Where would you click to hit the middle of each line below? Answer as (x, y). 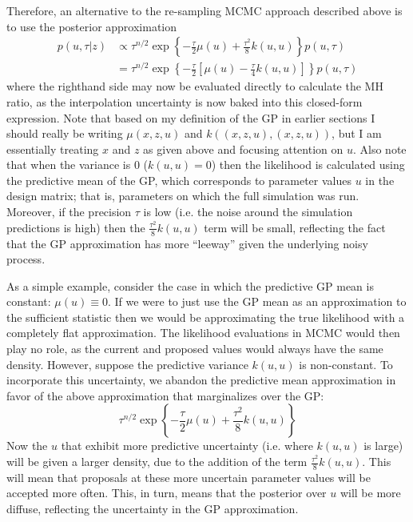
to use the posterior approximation (92, 26)
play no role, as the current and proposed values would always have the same (195, 349)
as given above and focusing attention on (243, 149)
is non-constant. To (346, 364)
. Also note (379, 149)
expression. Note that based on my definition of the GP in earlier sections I (191, 117)
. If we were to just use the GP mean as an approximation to (257, 301)
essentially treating (53, 149)
